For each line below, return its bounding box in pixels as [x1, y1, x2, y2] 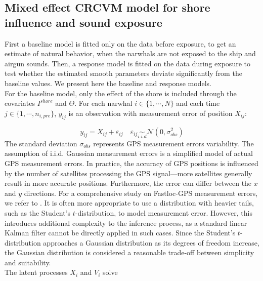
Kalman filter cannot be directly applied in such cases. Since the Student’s [5, 227, 236, 238]
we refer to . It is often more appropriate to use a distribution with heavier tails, [5, 197, 254, 208]
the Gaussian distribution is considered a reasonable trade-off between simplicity [5, 247, 254, 258]
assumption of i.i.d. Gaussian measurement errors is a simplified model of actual [5, 148, 253, 158]
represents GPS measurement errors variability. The [93, 138, 254, 148]
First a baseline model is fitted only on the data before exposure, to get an [5, 38, 236, 49]
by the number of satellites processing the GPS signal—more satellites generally [5, 168, 252, 178]
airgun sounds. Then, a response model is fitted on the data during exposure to [5, 58, 250, 68]
